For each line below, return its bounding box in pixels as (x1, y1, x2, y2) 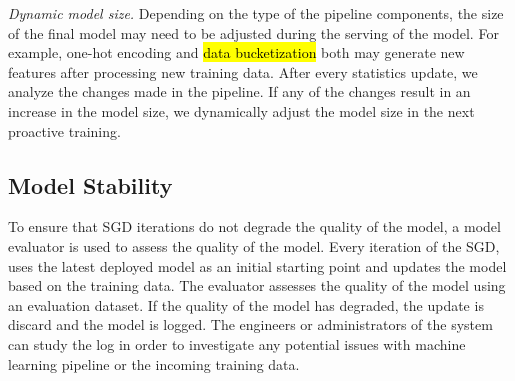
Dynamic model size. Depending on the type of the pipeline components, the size (8, 3, 504, 23)
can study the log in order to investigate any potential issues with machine (8, 333, 466, 354)
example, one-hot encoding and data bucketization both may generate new (8, 42, 465, 63)
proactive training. (8, 120, 121, 141)
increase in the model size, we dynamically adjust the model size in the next (8, 100, 475, 121)
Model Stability (8, 169, 173, 200)
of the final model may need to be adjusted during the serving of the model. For (8, 22, 499, 43)
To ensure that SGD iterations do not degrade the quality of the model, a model (8, 216, 501, 237)
